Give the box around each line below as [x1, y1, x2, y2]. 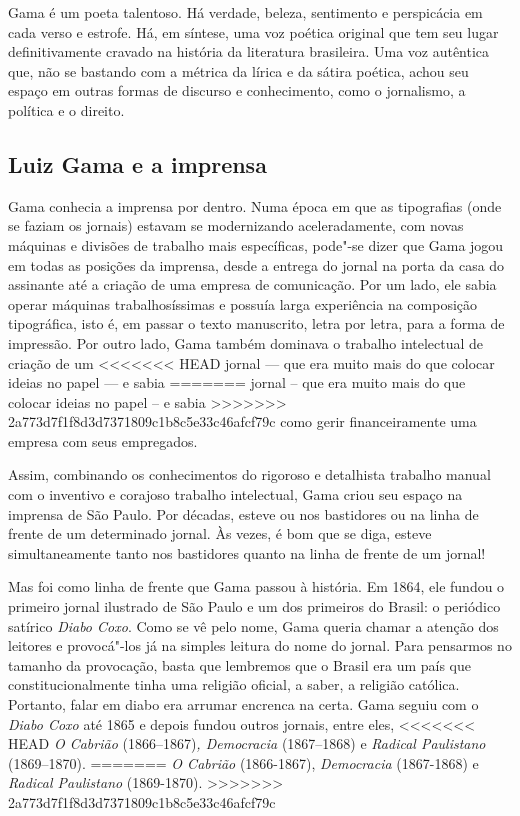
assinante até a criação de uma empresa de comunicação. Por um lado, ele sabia [8, 274, 497, 295]
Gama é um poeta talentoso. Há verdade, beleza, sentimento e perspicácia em [8, 2, 483, 22]
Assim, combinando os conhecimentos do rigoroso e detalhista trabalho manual [8, 464, 491, 485]
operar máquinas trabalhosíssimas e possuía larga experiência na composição [8, 293, 478, 314]
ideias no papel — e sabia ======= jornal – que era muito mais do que [8, 372, 466, 393]
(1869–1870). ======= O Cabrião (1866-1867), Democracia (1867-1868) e [8, 752, 479, 773]
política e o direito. [8, 99, 125, 120]
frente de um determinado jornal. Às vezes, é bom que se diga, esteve [8, 523, 432, 544]
